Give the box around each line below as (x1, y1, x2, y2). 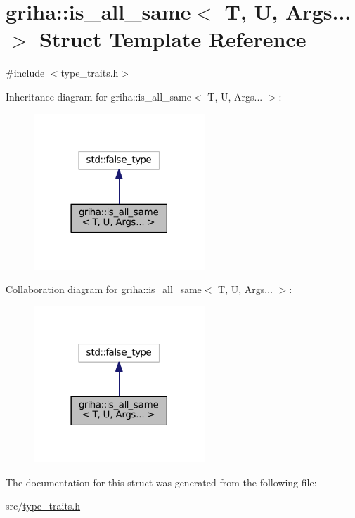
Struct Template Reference (39, 25, 306, 53)
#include (6, 65, 45, 80)
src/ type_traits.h (6, 498, 81, 513)
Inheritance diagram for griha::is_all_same (6, 89, 191, 103)
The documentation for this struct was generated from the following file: (6, 474, 317, 489)
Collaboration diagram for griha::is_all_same (6, 282, 202, 297)
